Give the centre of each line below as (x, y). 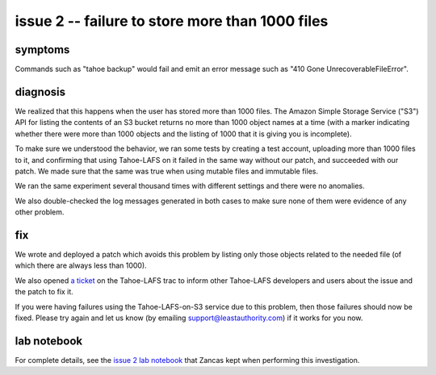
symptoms (42, 50)
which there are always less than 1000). (81, 265)
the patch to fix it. (44, 292)
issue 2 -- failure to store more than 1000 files (172, 21)
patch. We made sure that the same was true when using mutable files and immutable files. (167, 171)
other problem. (40, 212)
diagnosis (40, 92)
